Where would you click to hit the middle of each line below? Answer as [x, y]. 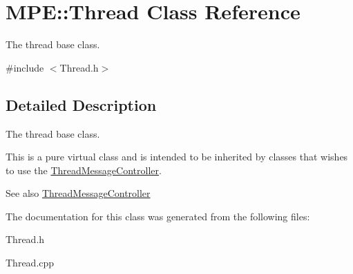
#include [25, 67]
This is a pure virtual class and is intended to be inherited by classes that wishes [177, 157]
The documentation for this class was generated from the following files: [158, 216]
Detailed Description [81, 104]
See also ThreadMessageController [78, 193]
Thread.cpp [30, 263]
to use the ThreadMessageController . [84, 170]
